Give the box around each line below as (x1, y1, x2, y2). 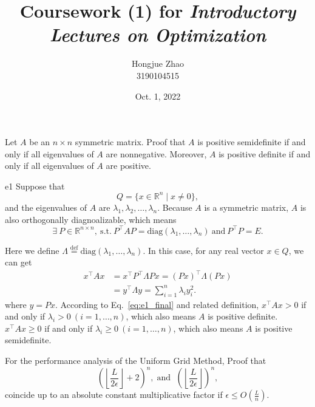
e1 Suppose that (5, 179, 65, 192)
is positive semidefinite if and (197, 135, 306, 148)
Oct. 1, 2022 (135, 89, 181, 102)
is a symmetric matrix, (204, 200, 289, 213)
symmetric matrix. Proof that (75, 135, 186, 148)
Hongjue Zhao (132, 57, 184, 70)
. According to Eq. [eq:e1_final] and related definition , (55, 298, 259, 310)
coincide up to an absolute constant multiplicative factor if (5, 388, 223, 401)
